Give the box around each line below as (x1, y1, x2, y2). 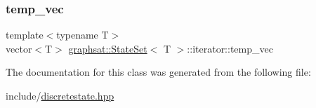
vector (6, 41, 32, 55)
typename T (56, 27, 109, 42)
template (6, 27, 44, 42)
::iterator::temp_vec (187, 41, 273, 55)
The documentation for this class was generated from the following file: (6, 65, 311, 79)
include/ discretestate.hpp (6, 88, 114, 102)
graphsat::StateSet (68, 41, 147, 55)
